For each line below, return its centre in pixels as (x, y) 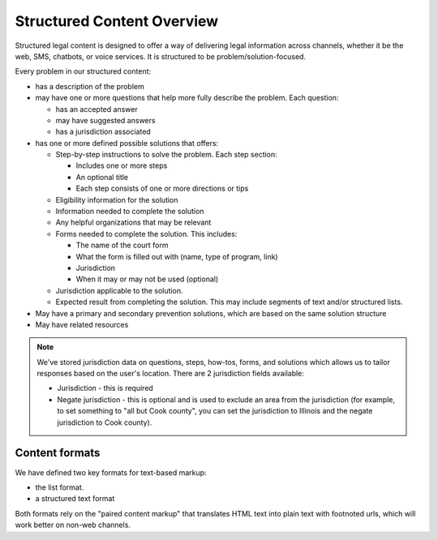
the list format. (60, 487)
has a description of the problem (90, 86)
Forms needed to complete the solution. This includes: (146, 234)
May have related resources (82, 324)
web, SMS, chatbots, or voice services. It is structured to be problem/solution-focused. (161, 56)
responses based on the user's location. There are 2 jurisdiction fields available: (170, 374)
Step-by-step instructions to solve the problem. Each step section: (166, 155)
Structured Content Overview (117, 21)
